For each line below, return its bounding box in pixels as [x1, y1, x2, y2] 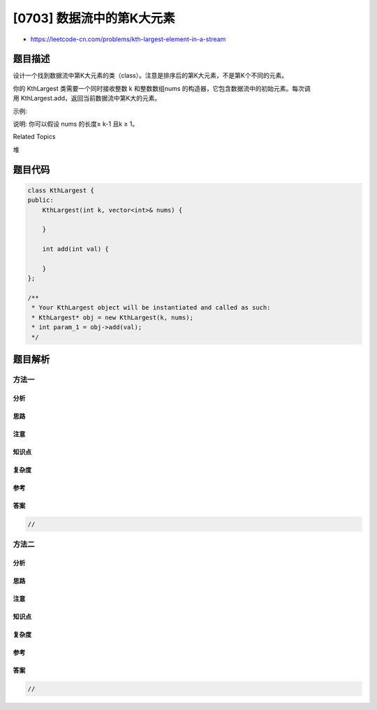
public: [27, 196, 54, 204]
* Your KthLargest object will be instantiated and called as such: [31, 304, 271, 312]
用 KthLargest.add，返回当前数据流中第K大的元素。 [13, 94, 161, 103]
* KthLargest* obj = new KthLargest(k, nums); [31, 313, 193, 321]
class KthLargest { [27, 186, 94, 194]
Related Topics [13, 133, 56, 141]
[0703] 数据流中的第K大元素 [13, 10, 176, 26]
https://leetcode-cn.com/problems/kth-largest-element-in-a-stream [30, 35, 226, 43]
